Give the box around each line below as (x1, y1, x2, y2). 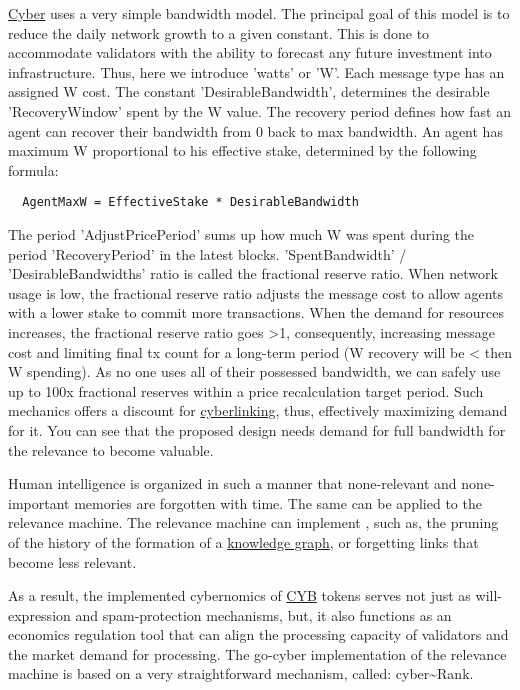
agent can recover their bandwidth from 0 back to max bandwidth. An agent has (8, 120, 503, 141)
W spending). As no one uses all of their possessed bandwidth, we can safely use (8, 361, 501, 382)
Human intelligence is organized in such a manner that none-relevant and (8, 473, 457, 494)
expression (8, 604, 71, 625)
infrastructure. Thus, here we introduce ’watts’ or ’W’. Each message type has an (8, 61, 505, 82)
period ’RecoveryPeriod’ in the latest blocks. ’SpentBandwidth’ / (8, 243, 407, 264)
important (8, 492, 70, 513)
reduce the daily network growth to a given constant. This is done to (8, 22, 430, 43)
